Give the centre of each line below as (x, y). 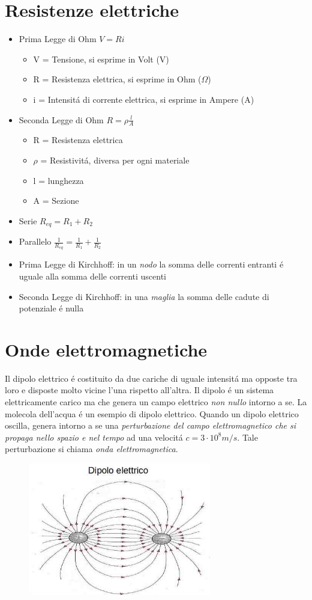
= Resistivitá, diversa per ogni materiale (115, 160)
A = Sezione (56, 201)
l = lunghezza (58, 180)
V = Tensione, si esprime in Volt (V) (101, 59)
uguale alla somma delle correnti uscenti (93, 276)
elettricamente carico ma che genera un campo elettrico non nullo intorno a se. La (156, 402)
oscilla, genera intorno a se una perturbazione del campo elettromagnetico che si (151, 425)
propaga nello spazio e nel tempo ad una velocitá (94, 437)
